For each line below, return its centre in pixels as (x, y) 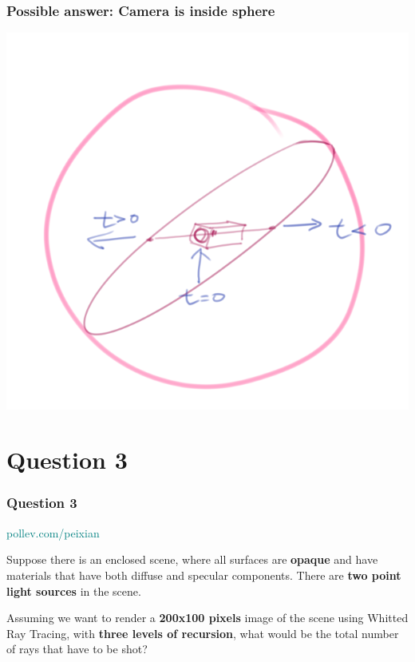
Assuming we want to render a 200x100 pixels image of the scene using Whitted (207, 618)
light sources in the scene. (74, 591)
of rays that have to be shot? (77, 649)
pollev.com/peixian (53, 532)
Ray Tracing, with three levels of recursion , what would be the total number (203, 633)
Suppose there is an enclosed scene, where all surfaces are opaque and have (192, 559)
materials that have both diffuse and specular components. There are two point (204, 575)
